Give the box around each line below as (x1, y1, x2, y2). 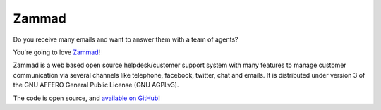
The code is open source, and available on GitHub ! (13, 94, 160, 102)
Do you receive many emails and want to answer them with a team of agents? (13, 35, 238, 44)
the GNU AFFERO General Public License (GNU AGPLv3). (13, 81, 179, 90)
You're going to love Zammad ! (13, 48, 101, 56)
